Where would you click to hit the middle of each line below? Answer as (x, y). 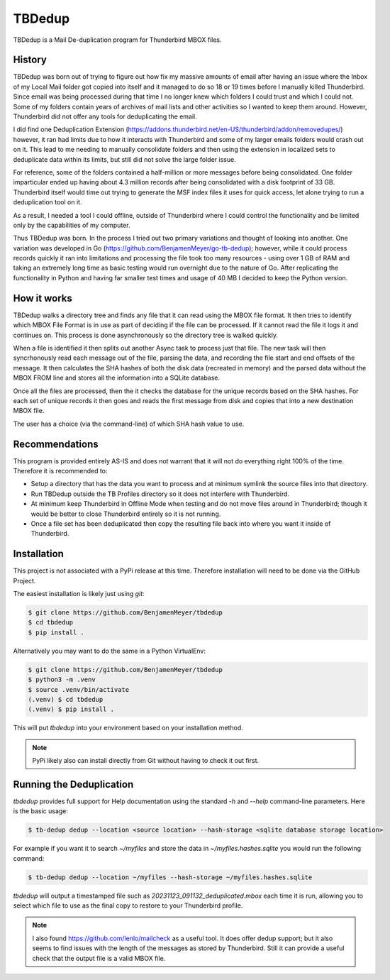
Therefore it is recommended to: (60, 470)
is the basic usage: (41, 811)
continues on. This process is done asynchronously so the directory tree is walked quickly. (145, 335)
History (30, 60)
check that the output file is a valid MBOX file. (99, 958)
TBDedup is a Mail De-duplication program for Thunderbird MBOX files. (118, 40)
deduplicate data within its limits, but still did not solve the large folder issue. (125, 159)
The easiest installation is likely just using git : (79, 594)
